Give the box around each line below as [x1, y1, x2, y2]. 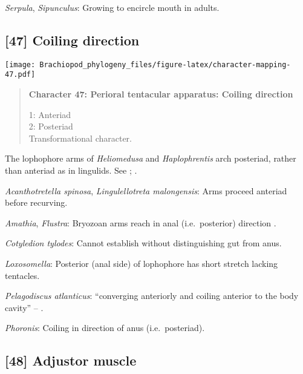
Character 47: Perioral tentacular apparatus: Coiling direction [28, 88, 293, 100]
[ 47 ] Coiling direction [5, 30, 140, 49]
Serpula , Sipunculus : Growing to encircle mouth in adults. [5, 1, 220, 13]
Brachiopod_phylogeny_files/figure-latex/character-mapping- [39, 60, 291, 69]
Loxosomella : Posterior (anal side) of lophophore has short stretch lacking [5, 257, 278, 270]
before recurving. [5, 196, 68, 209]
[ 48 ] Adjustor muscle [5, 351, 137, 370]
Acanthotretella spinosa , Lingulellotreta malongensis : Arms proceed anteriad [5, 184, 287, 197]
